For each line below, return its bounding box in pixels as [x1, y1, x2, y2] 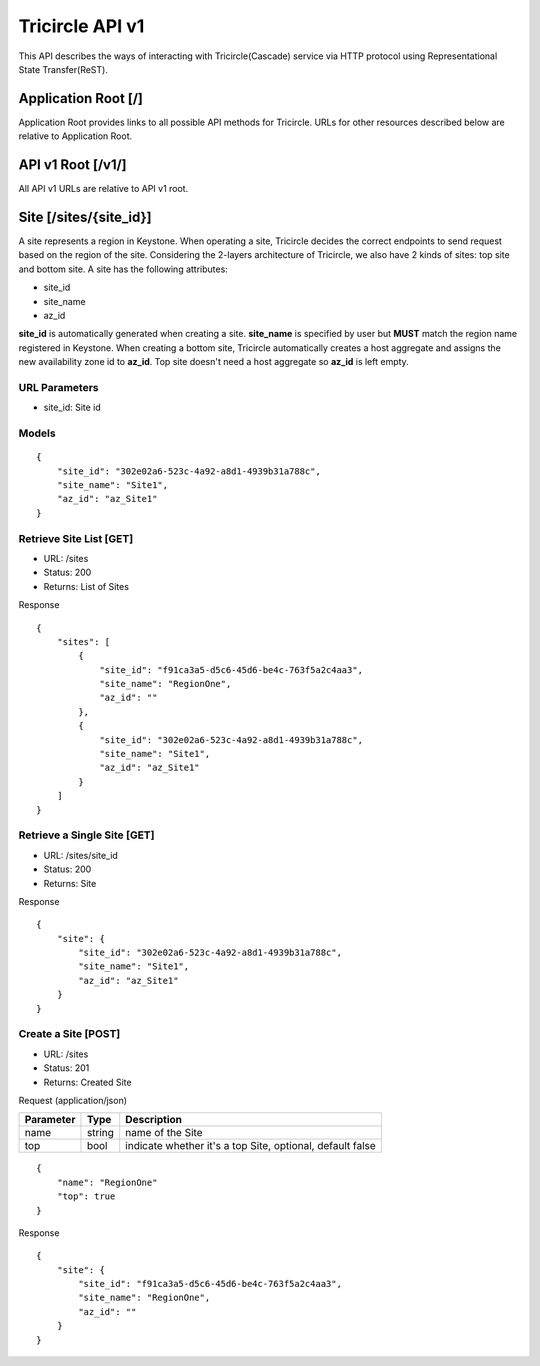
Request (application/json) [18, 1094, 128, 1106]
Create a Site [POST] [18, 1027, 121, 1041]
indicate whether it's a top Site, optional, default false [125, 1139, 377, 1153]
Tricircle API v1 [18, 15, 145, 37]
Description [125, 1113, 183, 1127]
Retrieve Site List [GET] [18, 531, 134, 545]
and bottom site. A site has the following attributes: [18, 263, 229, 275]
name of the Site [125, 1126, 203, 1140]
